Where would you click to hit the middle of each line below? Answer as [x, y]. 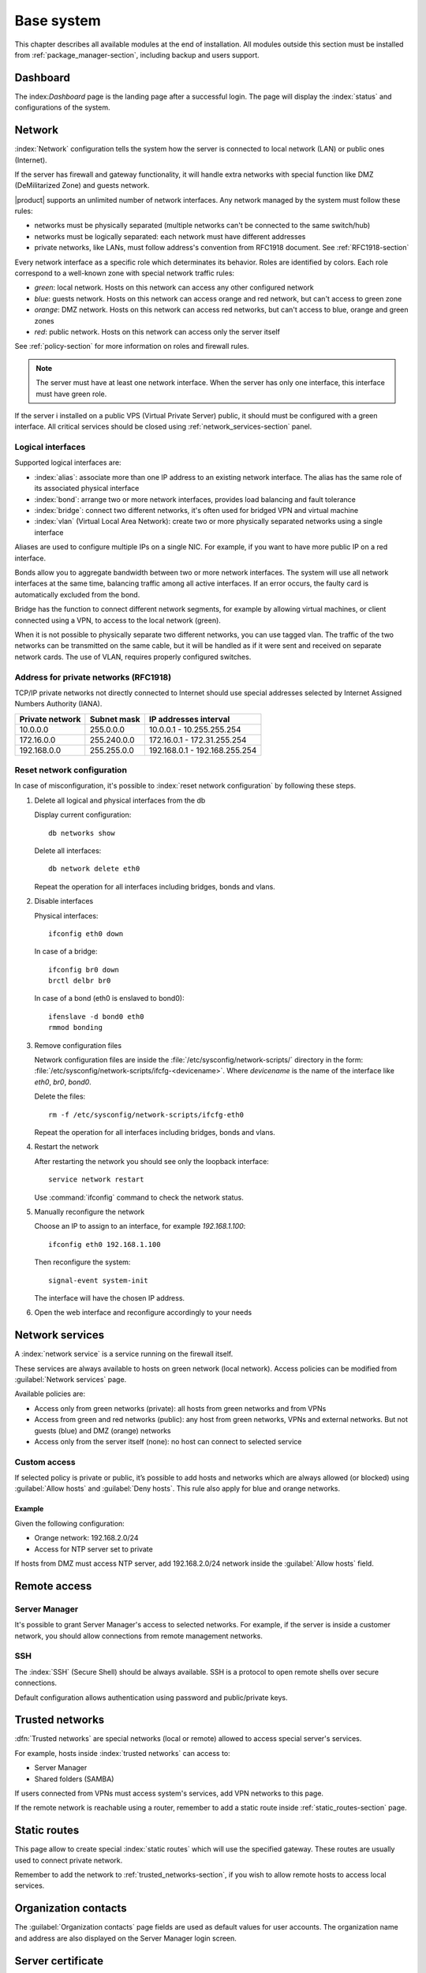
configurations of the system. [62, 107]
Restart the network [66, 1147]
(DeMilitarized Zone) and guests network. [82, 185]
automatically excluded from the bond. [77, 594]
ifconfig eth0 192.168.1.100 [105, 1244]
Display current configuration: [83, 815]
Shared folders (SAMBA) [74, 1779]
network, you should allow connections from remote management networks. [139, 1636]
